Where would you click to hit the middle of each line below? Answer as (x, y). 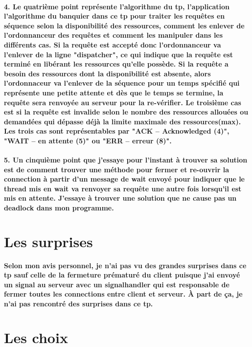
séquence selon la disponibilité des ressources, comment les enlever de (124, 25)
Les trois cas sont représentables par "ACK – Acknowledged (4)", (117, 131)
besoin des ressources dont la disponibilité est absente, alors (107, 73)
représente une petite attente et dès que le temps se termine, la (114, 92)
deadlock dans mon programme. (59, 208)
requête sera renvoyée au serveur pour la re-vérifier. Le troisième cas (123, 102)
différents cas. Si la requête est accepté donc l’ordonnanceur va (113, 44)
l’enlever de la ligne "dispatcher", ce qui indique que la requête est (119, 54)
